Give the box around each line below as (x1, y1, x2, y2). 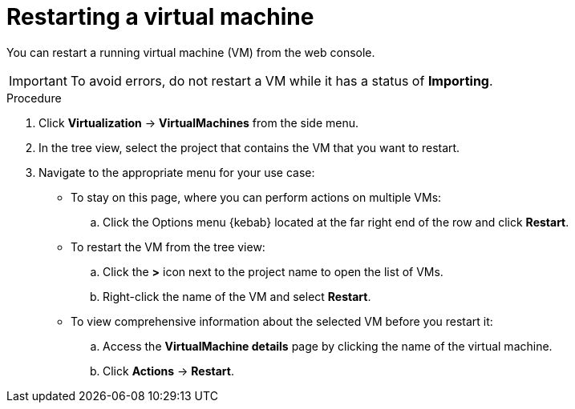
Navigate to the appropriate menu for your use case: (38, 165, 315, 179)
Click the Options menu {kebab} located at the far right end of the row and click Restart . (103, 215, 569, 229)
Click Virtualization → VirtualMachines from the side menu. (38, 115, 359, 130)
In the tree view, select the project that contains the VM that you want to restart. (38, 140, 460, 154)
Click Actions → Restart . (103, 363, 234, 378)
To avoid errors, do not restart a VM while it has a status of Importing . (70, 72, 493, 89)
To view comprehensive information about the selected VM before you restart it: (71, 314, 493, 328)
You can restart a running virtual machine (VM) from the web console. (6, 45, 375, 59)
